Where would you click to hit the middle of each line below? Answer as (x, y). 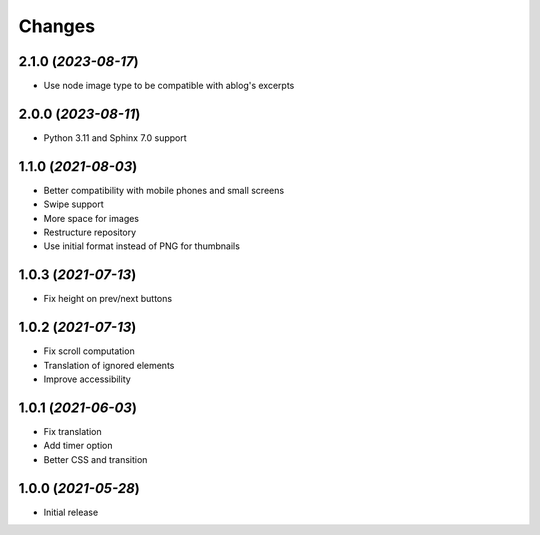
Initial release (71, 512)
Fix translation (72, 431)
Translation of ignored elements (109, 365)
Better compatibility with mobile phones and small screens (164, 190)
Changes (56, 26)
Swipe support (73, 204)
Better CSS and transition (95, 459)
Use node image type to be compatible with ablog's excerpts (169, 86)
